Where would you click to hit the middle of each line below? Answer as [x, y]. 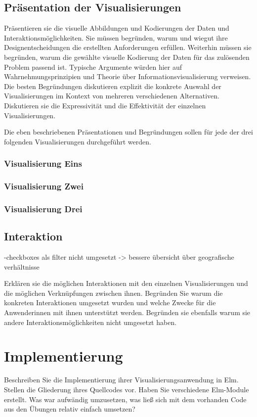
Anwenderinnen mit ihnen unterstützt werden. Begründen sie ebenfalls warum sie [127, 312]
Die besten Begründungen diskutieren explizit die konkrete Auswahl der [113, 86]
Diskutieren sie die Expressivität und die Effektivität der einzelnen [105, 105]
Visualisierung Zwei [44, 186]
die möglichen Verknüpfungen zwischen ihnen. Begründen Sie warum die [113, 293]
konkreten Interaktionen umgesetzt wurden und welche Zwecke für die [110, 302]
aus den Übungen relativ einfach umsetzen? [70, 409]
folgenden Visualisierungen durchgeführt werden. [78, 141]
